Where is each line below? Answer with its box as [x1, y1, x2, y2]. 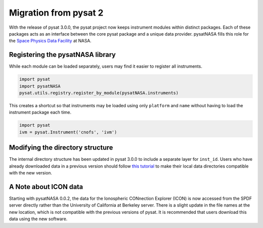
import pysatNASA [19, 83, 61, 89]
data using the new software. [9, 216, 68, 222]
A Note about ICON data [9, 183, 83, 191]
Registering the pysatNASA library [9, 51, 116, 59]
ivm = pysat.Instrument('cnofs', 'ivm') [19, 129, 117, 135]
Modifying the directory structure [9, 144, 113, 152]
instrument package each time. [9, 110, 72, 115]
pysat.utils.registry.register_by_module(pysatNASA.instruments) [19, 90, 179, 95]
